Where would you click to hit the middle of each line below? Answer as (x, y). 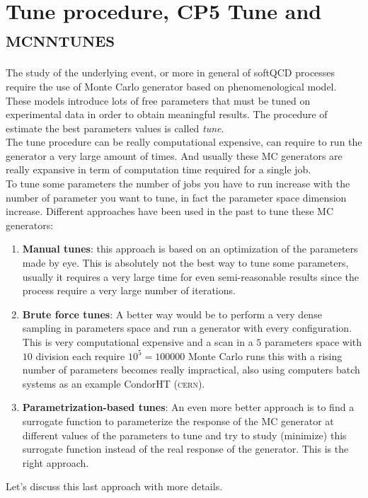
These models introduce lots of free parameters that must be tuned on (158, 100)
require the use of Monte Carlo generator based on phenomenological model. (171, 86)
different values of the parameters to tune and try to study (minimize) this (184, 435)
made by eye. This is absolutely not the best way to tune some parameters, (185, 263)
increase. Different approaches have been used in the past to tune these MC (170, 211)
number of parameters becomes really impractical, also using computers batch (191, 370)
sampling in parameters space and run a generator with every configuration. (187, 328)
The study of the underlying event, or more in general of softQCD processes (171, 73)
